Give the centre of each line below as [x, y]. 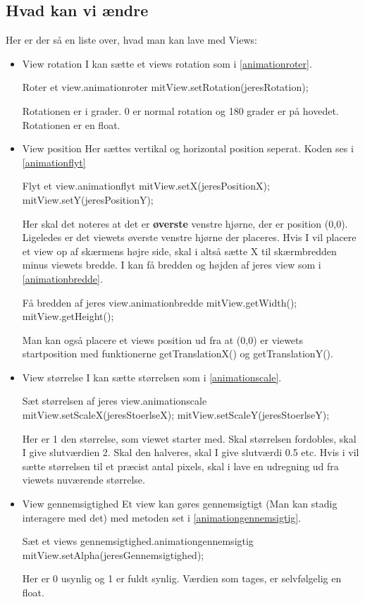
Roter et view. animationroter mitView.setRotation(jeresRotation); [165, 87]
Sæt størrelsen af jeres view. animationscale [115, 401]
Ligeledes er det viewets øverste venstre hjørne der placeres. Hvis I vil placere [189, 237]
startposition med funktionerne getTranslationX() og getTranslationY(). [178, 354]
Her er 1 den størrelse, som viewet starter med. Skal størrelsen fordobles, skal [189, 438]
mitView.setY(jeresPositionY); [88, 199]
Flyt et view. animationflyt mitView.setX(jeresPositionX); [146, 186]
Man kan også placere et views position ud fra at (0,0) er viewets [163, 339]
